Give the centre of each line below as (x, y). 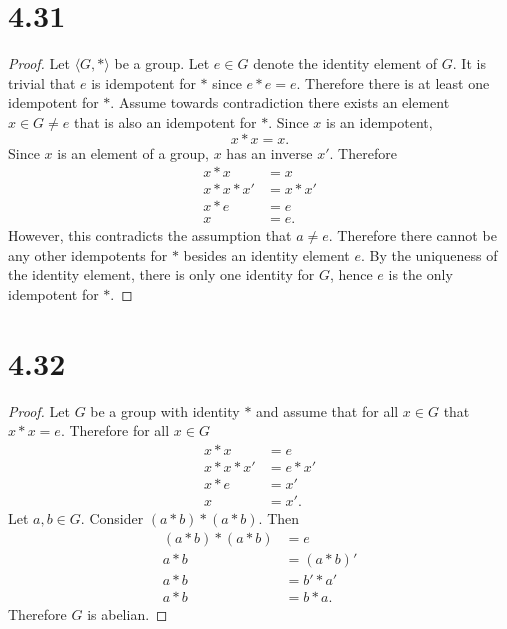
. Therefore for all (115, 430)
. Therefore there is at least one (393, 82)
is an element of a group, (133, 152)
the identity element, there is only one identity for (161, 274)
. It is (469, 63)
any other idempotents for (88, 254)
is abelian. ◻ (127, 613)
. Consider (112, 518)
